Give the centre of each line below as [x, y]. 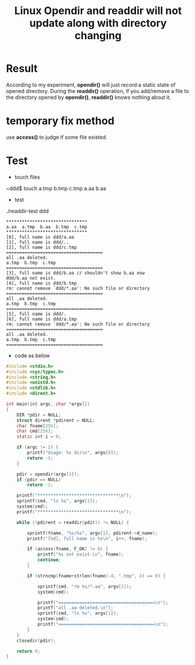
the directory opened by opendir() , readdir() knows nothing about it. [88, 97]
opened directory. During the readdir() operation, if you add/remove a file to [97, 91]
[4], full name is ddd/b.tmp [41, 283]
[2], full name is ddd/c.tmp [41, 247]
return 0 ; [29, 651]
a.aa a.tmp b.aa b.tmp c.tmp [47, 227]
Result [22, 69]
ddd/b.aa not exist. [31, 278]
